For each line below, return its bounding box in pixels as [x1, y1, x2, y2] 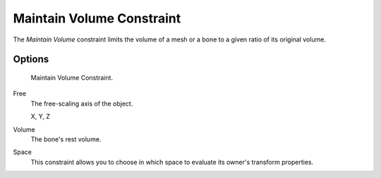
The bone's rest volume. [30, 134, 102, 144]
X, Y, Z [30, 113, 51, 121]
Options [13, 53, 49, 65]
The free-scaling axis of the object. [30, 99, 133, 108]
